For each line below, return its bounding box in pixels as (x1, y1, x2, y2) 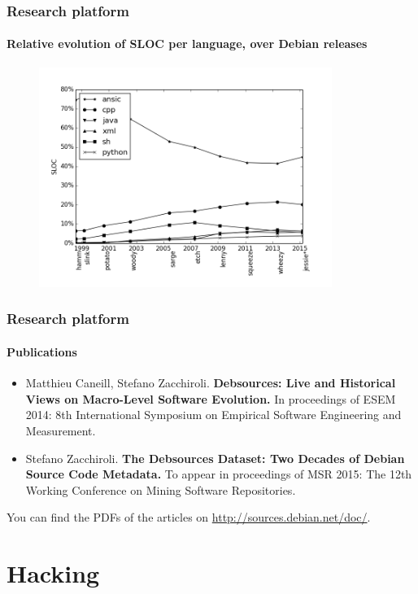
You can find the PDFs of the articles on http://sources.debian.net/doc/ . (7, 509, 371, 526)
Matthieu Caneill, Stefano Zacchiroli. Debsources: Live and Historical (25, 374, 396, 391)
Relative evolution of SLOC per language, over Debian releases (7, 35, 368, 52)
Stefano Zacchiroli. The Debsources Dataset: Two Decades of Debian (25, 449, 405, 466)
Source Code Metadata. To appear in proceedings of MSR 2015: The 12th (25, 465, 412, 483)
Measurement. (25, 421, 96, 439)
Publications (7, 343, 77, 360)
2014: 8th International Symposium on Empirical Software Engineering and (25, 406, 402, 423)
